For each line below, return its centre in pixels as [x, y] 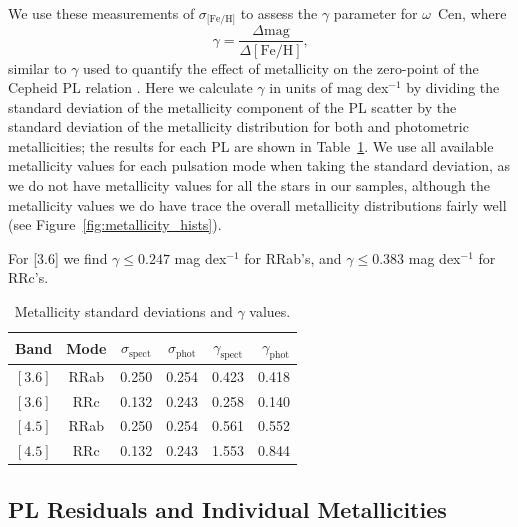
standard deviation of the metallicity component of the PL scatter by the [232, 106]
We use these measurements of [101, 13]
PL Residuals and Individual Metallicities [227, 508]
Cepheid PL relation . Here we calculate [130, 87]
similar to [37, 67]
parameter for [375, 13]
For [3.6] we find [58, 257]
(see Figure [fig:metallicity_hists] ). [115, 224]
